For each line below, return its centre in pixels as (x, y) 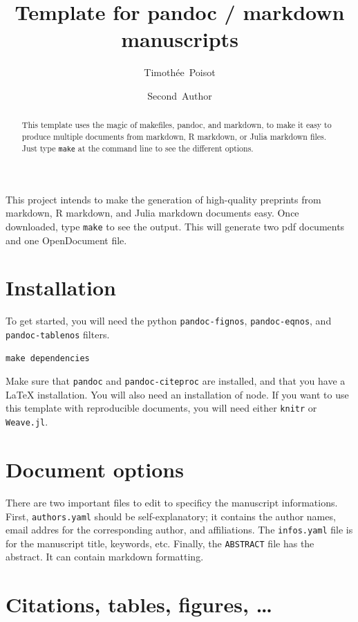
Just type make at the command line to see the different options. (138, 148)
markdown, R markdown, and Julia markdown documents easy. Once (152, 213)
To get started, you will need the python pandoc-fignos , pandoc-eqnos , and (169, 321)
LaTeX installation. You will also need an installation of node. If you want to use (177, 394)
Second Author (180, 95)
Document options (95, 469)
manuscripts (180, 39)
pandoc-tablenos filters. (58, 334)
